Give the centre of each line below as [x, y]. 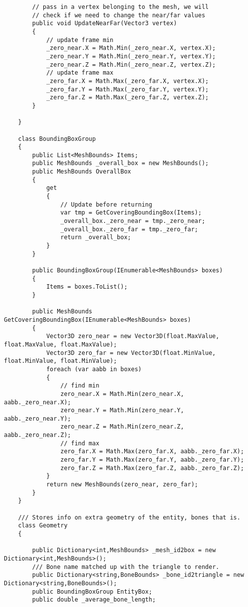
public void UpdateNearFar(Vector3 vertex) [105, 23]
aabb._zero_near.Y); [38, 418]
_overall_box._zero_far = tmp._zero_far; [129, 229]
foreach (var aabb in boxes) [94, 369]
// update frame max [80, 73]
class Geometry [43, 526]
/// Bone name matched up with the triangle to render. [126, 567]
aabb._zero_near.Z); [38, 435]
